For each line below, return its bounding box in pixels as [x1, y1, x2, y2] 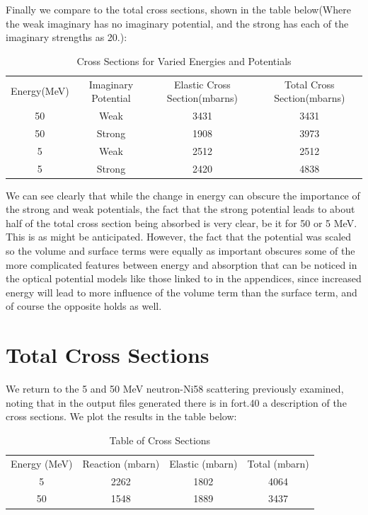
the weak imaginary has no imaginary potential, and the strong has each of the [6, 16, 349, 30]
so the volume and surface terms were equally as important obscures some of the [6, 243, 355, 258]
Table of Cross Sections [109, 432, 211, 447]
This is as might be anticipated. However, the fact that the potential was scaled [6, 229, 352, 244]
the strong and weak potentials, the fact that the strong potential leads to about [6, 202, 355, 216]
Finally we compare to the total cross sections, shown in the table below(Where [6, 2, 351, 16]
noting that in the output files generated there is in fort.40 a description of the [6, 395, 347, 410]
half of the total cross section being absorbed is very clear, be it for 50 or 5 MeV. [6, 215, 357, 230]
